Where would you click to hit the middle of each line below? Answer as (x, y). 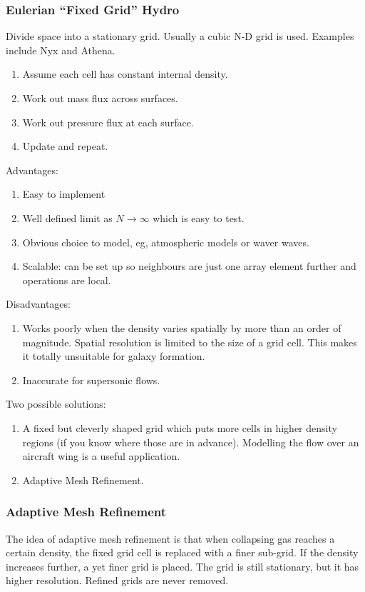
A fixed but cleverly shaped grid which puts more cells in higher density (180, 427)
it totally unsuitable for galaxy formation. (114, 356)
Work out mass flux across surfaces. (100, 98)
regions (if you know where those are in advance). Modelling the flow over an (191, 442)
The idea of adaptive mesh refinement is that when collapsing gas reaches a (170, 538)
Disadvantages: (38, 304)
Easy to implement (64, 194)
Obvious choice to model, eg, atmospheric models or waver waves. (166, 242)
